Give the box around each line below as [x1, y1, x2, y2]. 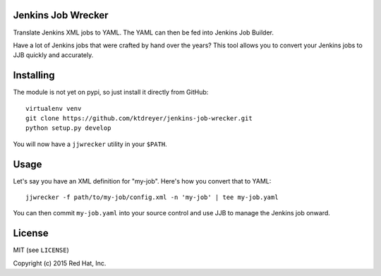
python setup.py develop [25, 124, 111, 132]
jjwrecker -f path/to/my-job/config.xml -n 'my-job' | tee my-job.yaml [25, 193, 279, 201]
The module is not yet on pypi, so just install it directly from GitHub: [13, 88, 209, 97]
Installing [13, 69, 56, 81]
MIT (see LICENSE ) [13, 246, 70, 254]
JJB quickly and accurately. [13, 51, 94, 59]
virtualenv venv [25, 104, 82, 112]
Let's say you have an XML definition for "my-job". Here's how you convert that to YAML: [13, 176, 272, 185]
